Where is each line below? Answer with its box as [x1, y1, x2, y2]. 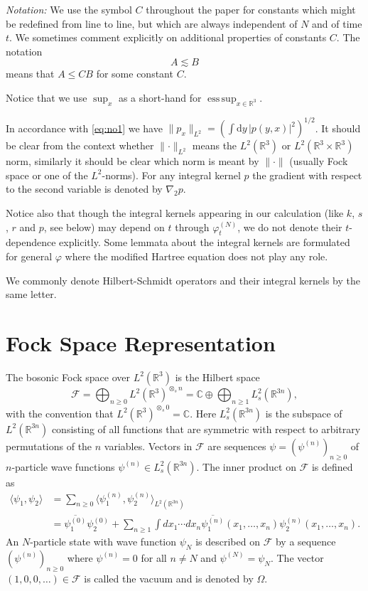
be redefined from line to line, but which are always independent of [6, 16, 298, 31]
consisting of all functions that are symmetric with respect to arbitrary [51, 421, 361, 436]
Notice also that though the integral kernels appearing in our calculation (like [6, 206, 344, 220]
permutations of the [6, 438, 92, 453]
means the [192, 138, 237, 153]
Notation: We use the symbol [6, 2, 132, 16]
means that [6, 66, 55, 81]
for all [141, 550, 167, 565]
